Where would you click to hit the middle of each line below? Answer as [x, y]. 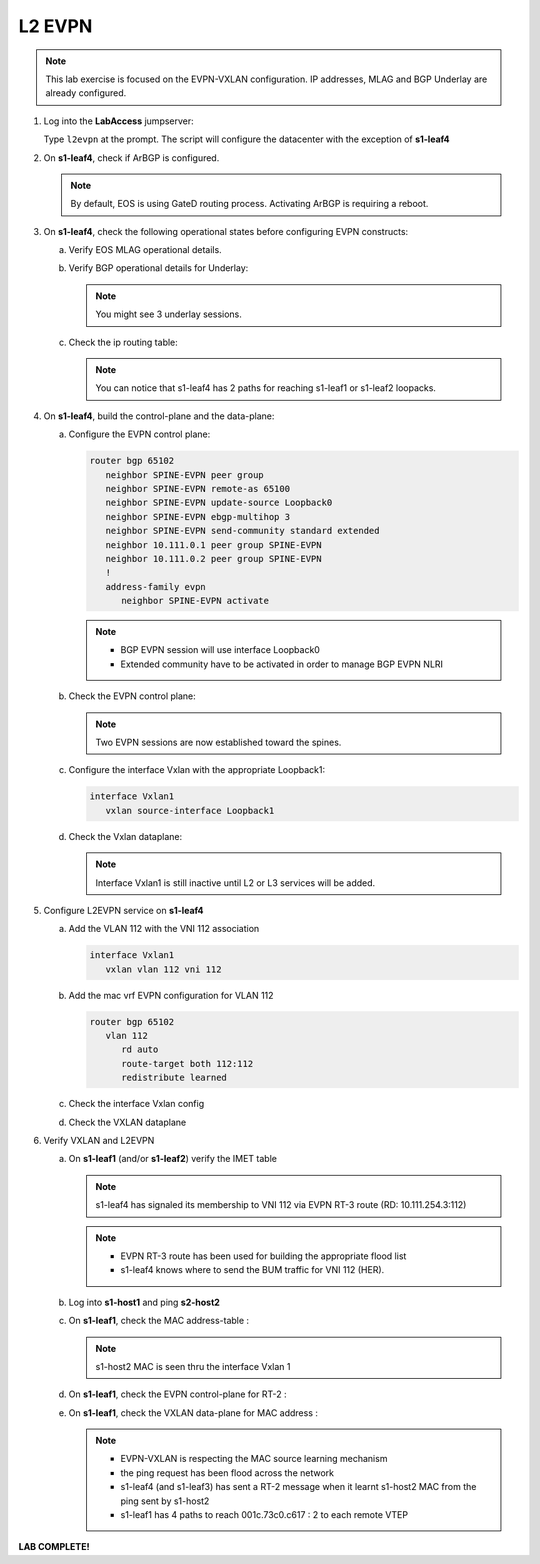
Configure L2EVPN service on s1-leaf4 [123, 910]
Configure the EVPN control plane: [139, 434]
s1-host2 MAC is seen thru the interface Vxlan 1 [193, 1366]
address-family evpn [156, 586]
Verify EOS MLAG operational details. [145, 250]
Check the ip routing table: [123, 342]
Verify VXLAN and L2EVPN [99, 1140]
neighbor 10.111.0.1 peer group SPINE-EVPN [213, 544]
